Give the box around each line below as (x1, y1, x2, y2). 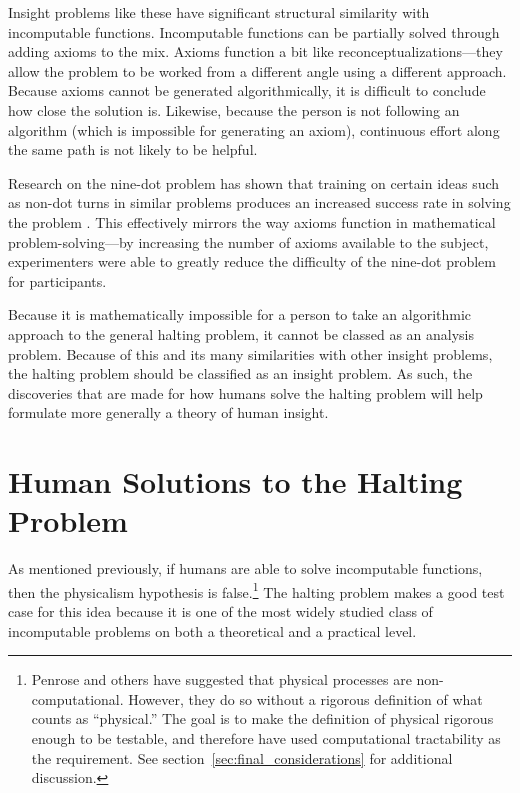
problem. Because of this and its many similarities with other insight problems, (8, 343, 493, 364)
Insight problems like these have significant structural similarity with (8, 2, 430, 22)
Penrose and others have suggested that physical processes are (31, 669, 412, 690)
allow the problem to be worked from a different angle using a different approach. (8, 60, 507, 81)
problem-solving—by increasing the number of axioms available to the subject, (8, 231, 489, 252)
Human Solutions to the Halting (8, 461, 463, 502)
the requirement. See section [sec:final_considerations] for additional (31, 747, 453, 768)
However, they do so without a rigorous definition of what (128, 688, 483, 709)
